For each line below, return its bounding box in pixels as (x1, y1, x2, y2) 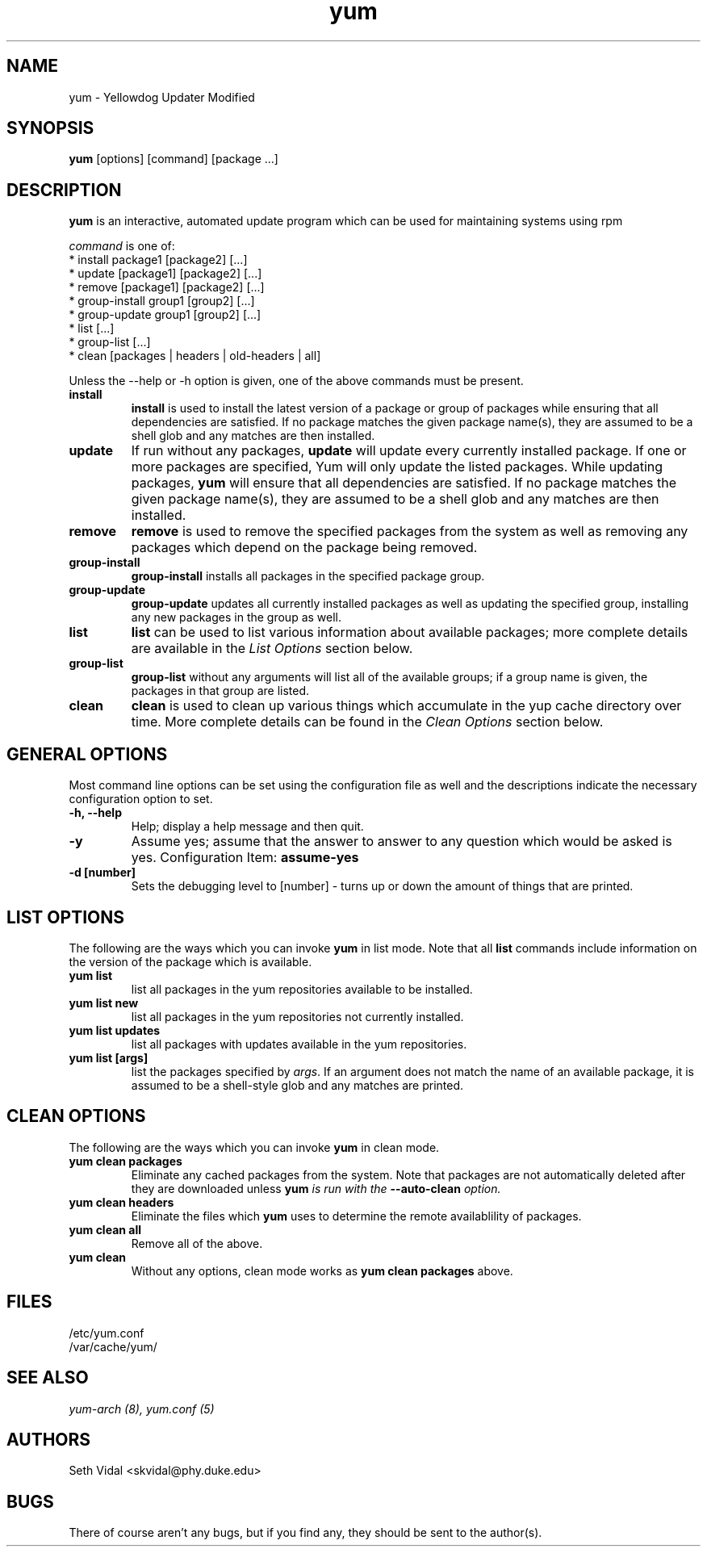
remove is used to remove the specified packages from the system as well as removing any (131, 523, 688, 540)
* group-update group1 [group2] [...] (69, 308, 261, 322)
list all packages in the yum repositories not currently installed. (131, 1009, 464, 1023)
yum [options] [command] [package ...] (69, 152, 278, 166)
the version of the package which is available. (69, 954, 312, 969)
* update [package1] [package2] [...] (69, 266, 262, 281)
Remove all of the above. (131, 1236, 263, 1250)
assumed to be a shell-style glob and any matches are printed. (131, 1078, 464, 1092)
